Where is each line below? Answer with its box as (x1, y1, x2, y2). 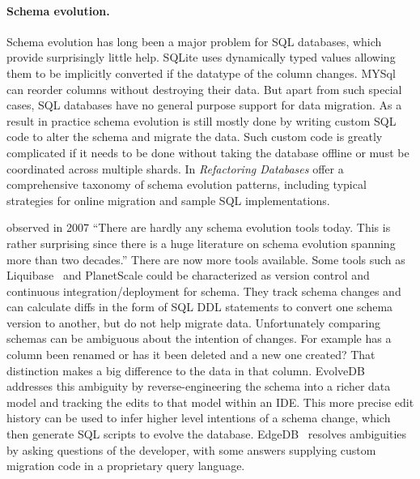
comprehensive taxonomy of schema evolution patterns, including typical (6, 176, 367, 193)
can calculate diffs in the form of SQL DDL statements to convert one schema (6, 298, 393, 315)
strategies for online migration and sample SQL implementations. (6, 191, 330, 208)
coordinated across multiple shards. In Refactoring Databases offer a (6, 160, 344, 177)
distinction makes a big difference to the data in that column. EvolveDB (6, 361, 365, 378)
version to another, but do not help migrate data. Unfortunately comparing (6, 314, 380, 331)
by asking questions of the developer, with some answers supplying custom (6, 441, 376, 458)
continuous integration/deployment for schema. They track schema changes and (6, 282, 401, 299)
